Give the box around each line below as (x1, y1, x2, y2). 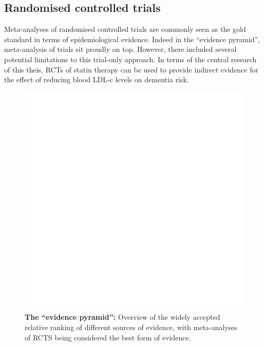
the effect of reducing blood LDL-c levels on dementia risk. (4, 74, 189, 85)
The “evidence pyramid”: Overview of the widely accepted (25, 312, 220, 322)
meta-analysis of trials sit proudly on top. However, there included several (4, 44, 237, 54)
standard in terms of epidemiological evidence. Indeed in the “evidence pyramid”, (4, 33, 260, 44)
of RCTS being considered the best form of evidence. (25, 332, 191, 342)
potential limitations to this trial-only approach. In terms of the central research (4, 53, 257, 64)
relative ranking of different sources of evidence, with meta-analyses (25, 321, 237, 332)
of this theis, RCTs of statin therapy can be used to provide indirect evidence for (4, 64, 259, 75)
